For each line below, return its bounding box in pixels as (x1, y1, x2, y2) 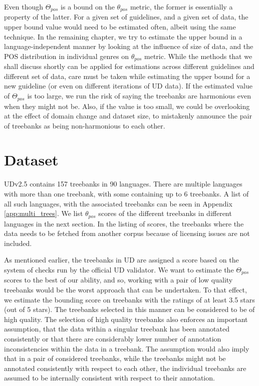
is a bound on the (61, 1, 115, 11)
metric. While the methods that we (144, 50, 252, 61)
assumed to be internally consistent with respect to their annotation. (4, 372, 215, 383)
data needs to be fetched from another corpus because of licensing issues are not (4, 228, 250, 238)
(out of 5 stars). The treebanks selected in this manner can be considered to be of (4, 304, 255, 314)
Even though (4, 1, 43, 11)
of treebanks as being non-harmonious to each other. (4, 120, 165, 130)
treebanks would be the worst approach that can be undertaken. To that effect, (4, 284, 247, 295)
